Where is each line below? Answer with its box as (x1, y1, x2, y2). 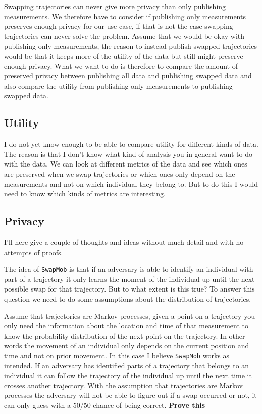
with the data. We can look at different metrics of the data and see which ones (4, 158, 247, 169)
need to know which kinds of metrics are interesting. (4, 188, 166, 199)
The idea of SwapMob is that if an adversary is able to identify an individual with (4, 264, 253, 274)
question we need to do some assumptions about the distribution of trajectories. (4, 293, 251, 304)
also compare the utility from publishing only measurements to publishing (4, 80, 233, 91)
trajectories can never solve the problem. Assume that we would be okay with (4, 30, 245, 41)
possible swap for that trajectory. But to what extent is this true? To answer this (4, 283, 255, 294)
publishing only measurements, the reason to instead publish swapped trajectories (4, 40, 257, 51)
